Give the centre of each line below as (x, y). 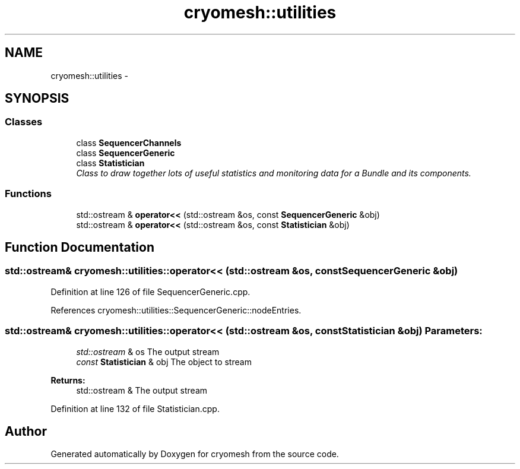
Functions (28, 194)
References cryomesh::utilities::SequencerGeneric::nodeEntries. (176, 310)
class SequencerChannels (129, 142)
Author (26, 431)
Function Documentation (80, 247)
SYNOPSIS (37, 99)
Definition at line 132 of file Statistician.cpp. (135, 408)
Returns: (68, 380)
